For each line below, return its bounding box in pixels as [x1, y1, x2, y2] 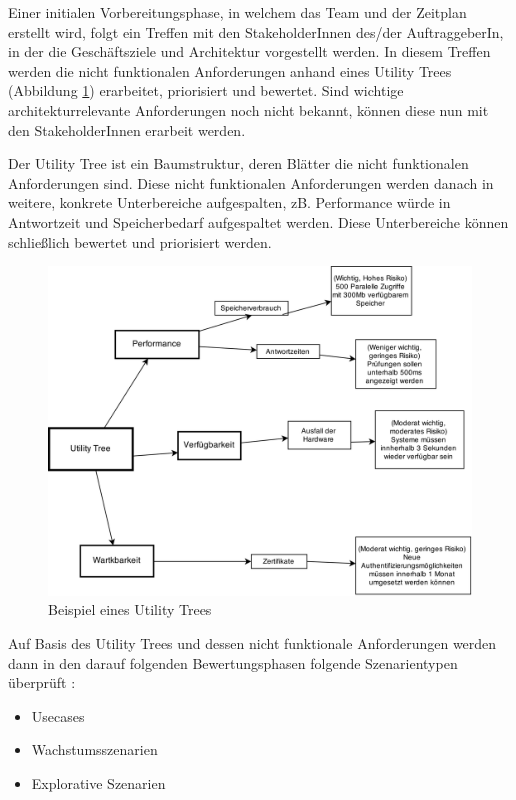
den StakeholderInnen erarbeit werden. [8, 119, 246, 140]
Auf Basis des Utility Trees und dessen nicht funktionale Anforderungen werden [8, 632, 497, 653]
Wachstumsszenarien [31, 739, 158, 760]
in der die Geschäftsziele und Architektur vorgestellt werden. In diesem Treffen [8, 41, 491, 62]
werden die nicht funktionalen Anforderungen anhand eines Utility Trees [8, 60, 452, 81]
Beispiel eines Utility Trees [48, 599, 212, 620]
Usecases [31, 705, 85, 726]
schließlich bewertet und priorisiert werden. [8, 231, 272, 252]
